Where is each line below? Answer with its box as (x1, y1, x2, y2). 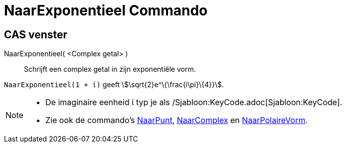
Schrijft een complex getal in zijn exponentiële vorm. (24, 65, 196, 74)
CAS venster (4, 28, 68, 41)
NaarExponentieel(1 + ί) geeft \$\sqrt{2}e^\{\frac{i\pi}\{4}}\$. (4, 80, 224, 89)
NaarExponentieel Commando (4, 2, 208, 19)
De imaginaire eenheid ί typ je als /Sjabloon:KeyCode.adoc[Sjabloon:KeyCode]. (45, 97, 343, 108)
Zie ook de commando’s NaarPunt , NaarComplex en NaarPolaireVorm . (45, 115, 308, 126)
